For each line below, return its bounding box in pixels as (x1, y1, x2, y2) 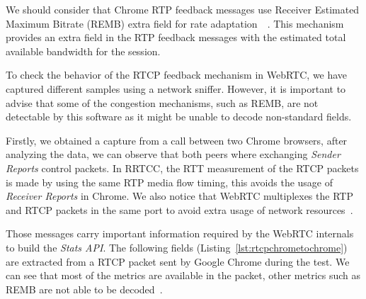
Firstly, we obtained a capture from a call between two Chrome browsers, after (6, 132, 348, 147)
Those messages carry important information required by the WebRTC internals (6, 226, 354, 241)
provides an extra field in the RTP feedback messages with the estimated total (6, 30, 346, 45)
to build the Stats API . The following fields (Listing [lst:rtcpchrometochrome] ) (6, 239, 348, 254)
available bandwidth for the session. (6, 43, 161, 58)
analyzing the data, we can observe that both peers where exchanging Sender (6, 147, 341, 162)
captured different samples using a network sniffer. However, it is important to (6, 81, 346, 96)
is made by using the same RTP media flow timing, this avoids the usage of (6, 174, 333, 189)
